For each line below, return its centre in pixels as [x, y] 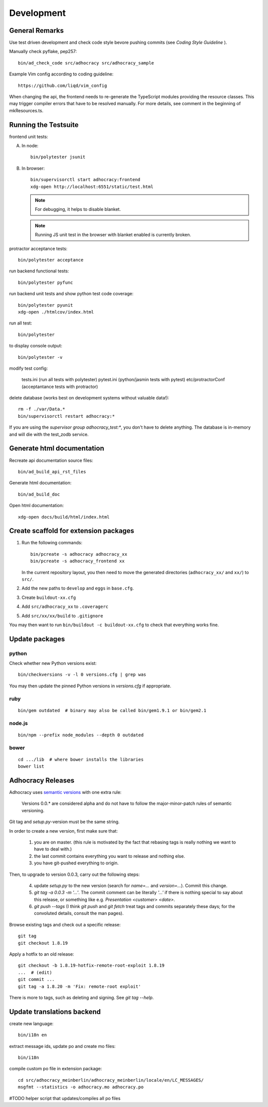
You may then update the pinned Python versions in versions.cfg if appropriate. [90, 686]
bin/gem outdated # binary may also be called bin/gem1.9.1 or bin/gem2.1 [112, 710]
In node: [30, 146]
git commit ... [36, 979]
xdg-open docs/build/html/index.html [64, 517]
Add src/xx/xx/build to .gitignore [63, 616]
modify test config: [29, 368]
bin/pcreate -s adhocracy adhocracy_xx [79, 554]
